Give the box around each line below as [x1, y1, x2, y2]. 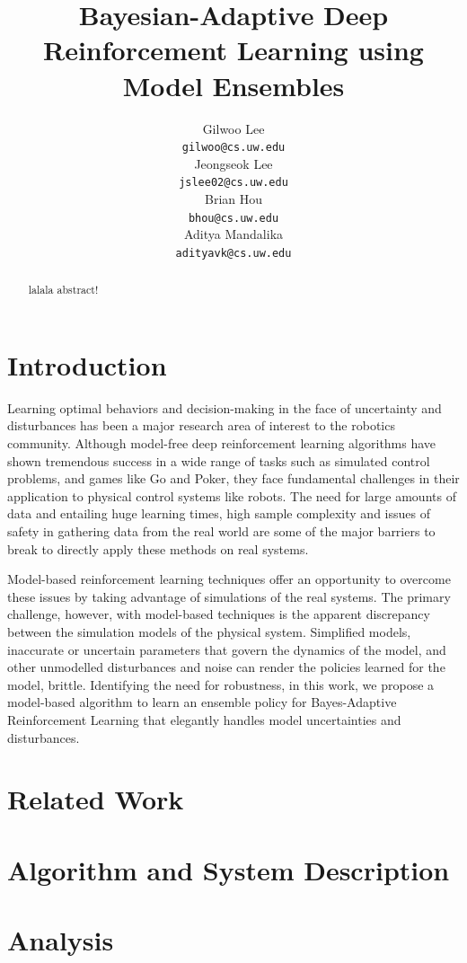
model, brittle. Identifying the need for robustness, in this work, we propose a [7, 675, 435, 694]
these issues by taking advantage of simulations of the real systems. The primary [7, 587, 451, 605]
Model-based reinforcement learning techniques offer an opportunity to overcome [7, 570, 451, 588]
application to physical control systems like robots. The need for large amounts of [7, 486, 456, 505]
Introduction [7, 346, 167, 383]
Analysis [7, 922, 114, 959]
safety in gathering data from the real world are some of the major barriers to [7, 522, 436, 541]
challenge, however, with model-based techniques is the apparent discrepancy [7, 605, 430, 623]
